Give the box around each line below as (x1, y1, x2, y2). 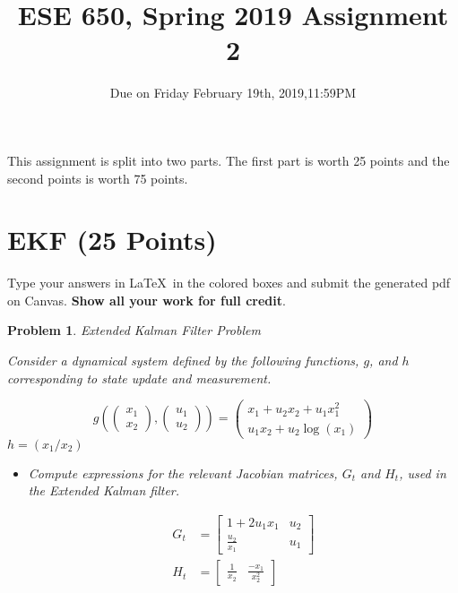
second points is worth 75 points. (7, 168, 188, 187)
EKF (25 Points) (7, 221, 217, 258)
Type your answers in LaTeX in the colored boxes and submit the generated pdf (7, 273, 451, 292)
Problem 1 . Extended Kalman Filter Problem (7, 321, 261, 339)
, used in (399, 463, 446, 482)
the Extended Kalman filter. (28, 481, 180, 500)
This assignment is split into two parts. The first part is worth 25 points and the (7, 150, 450, 169)
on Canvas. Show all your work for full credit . (7, 290, 286, 309)
